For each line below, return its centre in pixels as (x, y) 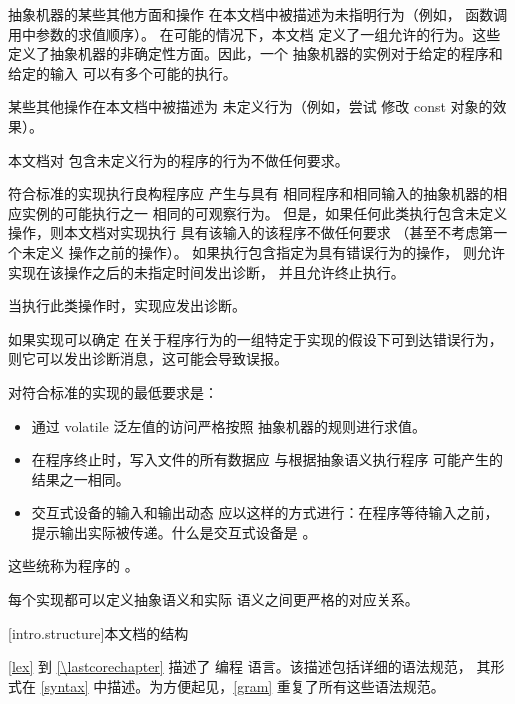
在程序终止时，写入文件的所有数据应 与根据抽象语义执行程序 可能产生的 (267, 459)
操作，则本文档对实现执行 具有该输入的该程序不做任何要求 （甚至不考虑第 (251, 232)
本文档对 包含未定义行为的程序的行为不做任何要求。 (178, 159)
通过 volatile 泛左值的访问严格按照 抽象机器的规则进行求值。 (229, 425)
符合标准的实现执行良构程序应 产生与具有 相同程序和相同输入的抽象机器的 (251, 193)
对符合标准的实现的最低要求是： (113, 391)
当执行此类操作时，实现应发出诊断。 (127, 305)
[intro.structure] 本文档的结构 (98, 632)
